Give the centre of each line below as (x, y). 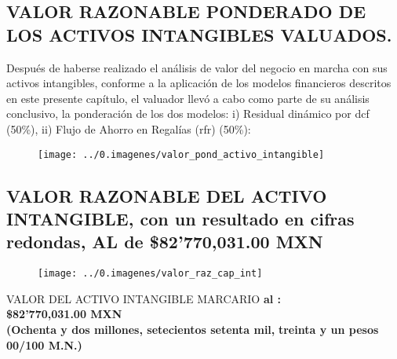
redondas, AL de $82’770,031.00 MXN (165, 242)
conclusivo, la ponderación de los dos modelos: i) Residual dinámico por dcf (188, 114)
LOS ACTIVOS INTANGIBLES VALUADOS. (199, 34)
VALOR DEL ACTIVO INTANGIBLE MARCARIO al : (144, 298)
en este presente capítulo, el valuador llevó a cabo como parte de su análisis (188, 98)
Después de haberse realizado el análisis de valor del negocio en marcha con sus (197, 67)
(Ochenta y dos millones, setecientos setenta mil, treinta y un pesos (193, 330)
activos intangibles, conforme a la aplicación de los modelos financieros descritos (199, 83)
